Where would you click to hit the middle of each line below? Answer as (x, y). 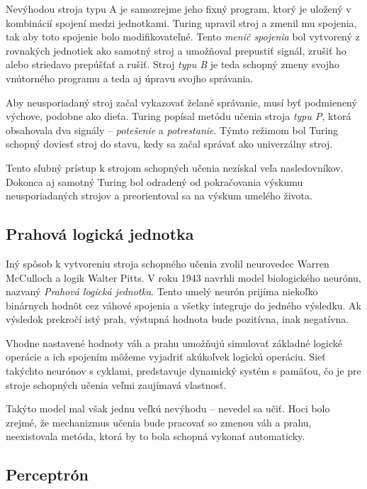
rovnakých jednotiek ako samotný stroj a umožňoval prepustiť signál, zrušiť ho (176, 50)
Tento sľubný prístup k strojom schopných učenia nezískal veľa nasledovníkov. (175, 167)
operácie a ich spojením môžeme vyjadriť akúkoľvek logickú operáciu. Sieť (166, 357)
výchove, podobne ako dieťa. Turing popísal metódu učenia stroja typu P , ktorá (179, 116)
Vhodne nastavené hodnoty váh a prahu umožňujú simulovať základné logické (174, 342)
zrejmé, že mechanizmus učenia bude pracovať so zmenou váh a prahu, (159, 422)
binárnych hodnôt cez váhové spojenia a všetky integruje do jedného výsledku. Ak (184, 305)
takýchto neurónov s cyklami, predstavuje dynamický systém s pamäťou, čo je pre (183, 371)
